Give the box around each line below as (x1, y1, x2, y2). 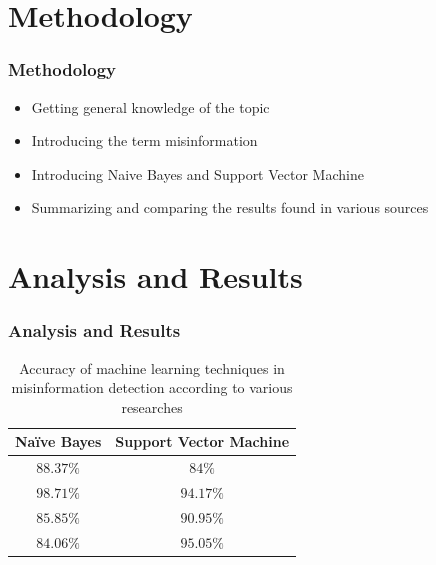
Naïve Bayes (15, 431, 102, 452)
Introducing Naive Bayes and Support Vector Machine (31, 163, 364, 184)
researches (121, 396, 183, 417)
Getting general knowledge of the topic (31, 96, 270, 117)
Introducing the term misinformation (31, 130, 258, 151)
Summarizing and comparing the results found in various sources (31, 197, 429, 218)
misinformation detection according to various (11, 377, 293, 398)
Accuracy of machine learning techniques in (19, 357, 285, 378)
